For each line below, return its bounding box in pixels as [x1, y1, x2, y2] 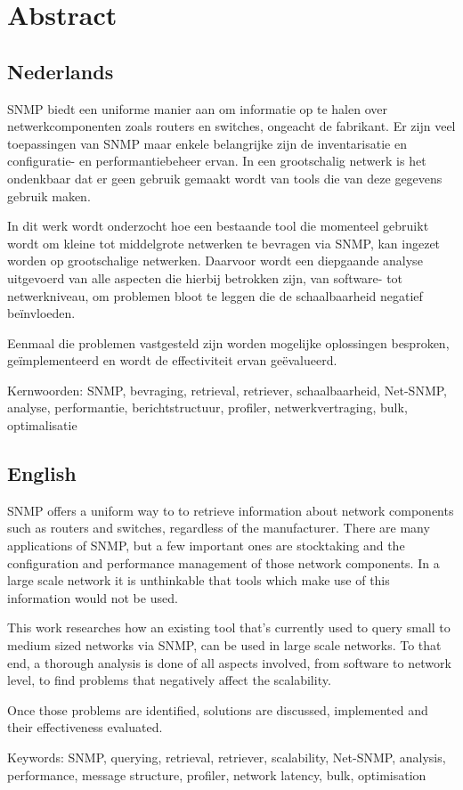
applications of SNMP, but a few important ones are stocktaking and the [7, 536, 405, 555]
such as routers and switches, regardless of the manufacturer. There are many [7, 518, 430, 537]
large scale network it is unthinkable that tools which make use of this [7, 571, 390, 590]
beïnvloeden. [7, 304, 76, 322]
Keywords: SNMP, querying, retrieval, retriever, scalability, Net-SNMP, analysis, [7, 748, 446, 766]
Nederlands [7, 57, 114, 85]
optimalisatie [7, 416, 77, 435]
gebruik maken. [7, 186, 91, 205]
